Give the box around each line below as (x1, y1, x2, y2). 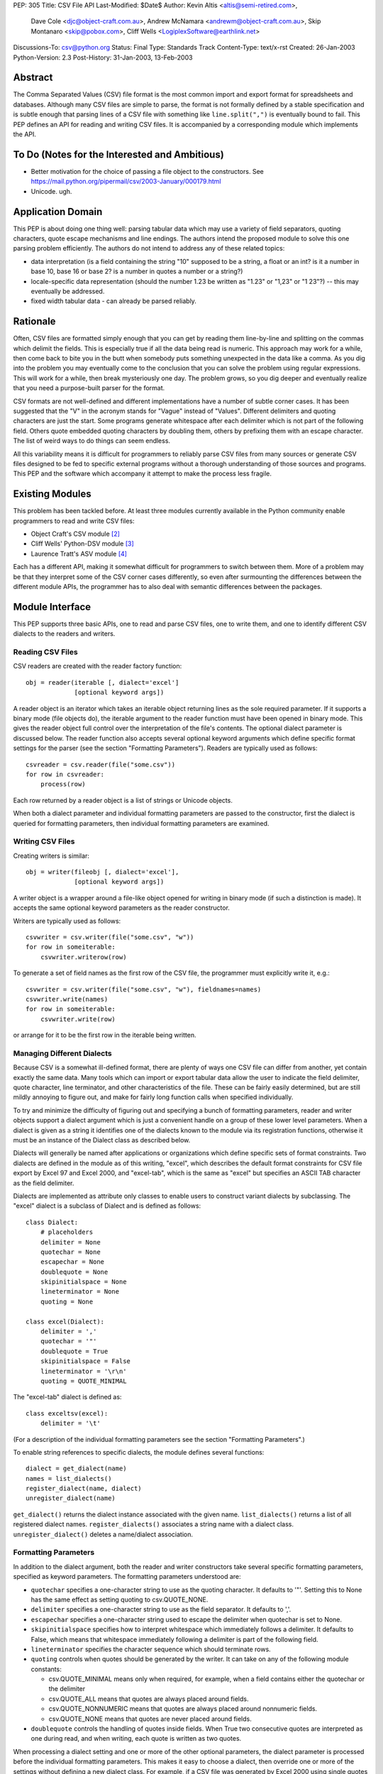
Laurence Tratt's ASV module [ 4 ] (30, 549, 128, 558)
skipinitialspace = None (40, 1278, 127, 1286)
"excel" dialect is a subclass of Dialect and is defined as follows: (13, 1201, 201, 1210)
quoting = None (40, 1297, 94, 1306)
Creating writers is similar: (13, 852, 90, 860)
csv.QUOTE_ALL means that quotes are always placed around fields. (48, 1695, 249, 1703)
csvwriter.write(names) (26, 995, 109, 1003)
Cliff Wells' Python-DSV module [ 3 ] (30, 539, 134, 548)
